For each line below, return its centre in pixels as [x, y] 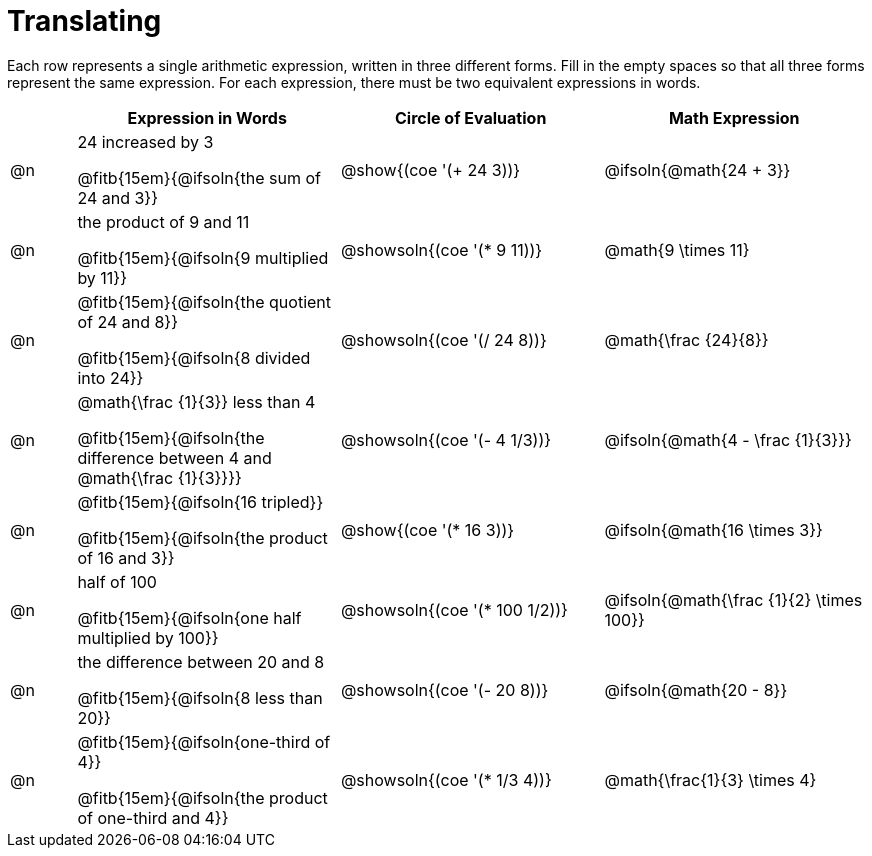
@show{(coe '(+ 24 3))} [430, 169]
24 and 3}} [117, 197]
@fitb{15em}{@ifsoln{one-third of [204, 741]
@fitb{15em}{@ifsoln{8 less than [200, 697]
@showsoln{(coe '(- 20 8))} [444, 689]
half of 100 [117, 581]
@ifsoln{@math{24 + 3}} [697, 169]
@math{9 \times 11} [677, 249]
